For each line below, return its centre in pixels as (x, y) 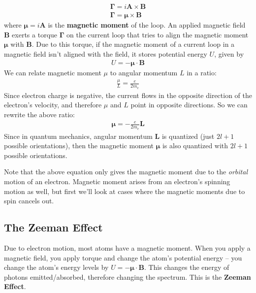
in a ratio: (202, 73)
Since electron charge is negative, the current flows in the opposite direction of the (128, 95)
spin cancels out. (29, 201)
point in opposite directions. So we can (189, 105)
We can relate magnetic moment (53, 73)
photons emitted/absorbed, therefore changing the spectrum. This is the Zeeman (128, 277)
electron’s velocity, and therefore (53, 105)
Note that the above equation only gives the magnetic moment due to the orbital (126, 172)
